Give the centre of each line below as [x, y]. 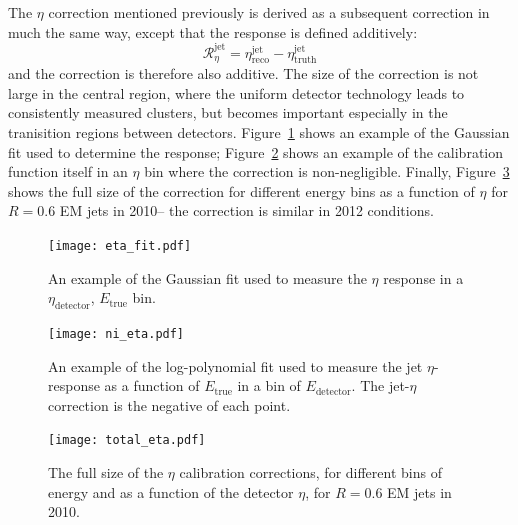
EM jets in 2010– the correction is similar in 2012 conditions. [246, 210]
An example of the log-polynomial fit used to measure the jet [235, 365]
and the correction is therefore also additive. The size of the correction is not [243, 73]
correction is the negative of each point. [169, 404]
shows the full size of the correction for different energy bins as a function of [241, 190]
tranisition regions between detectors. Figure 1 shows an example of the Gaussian [259, 131]
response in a [423, 277]
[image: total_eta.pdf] [127, 440]
